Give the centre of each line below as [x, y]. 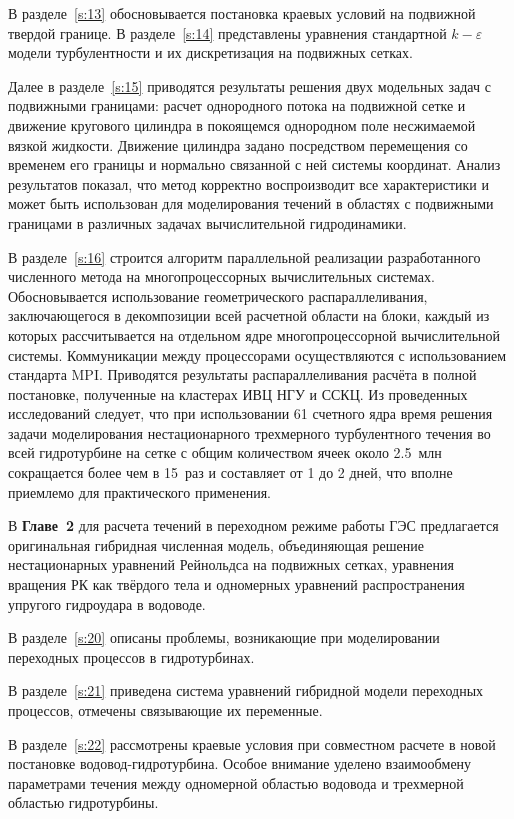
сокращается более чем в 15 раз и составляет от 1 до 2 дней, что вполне [230, 472]
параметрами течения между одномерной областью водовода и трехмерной [236, 782]
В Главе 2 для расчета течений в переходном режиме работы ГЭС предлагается [253, 525]
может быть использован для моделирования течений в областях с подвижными [251, 203]
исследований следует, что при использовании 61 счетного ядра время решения [250, 413]
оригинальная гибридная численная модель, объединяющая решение [216, 544]
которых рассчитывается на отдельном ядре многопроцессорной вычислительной [254, 334]
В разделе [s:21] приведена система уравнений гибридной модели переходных [246, 690]
